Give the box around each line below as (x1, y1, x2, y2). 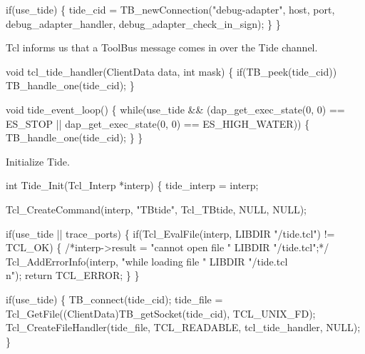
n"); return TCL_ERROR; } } (6, 268, 140, 283)
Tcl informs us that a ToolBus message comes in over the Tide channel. (6, 40, 318, 55)
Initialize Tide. (6, 153, 70, 168)
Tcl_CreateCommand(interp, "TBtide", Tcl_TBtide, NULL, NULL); (6, 201, 307, 216)
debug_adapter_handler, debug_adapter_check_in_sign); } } (6, 16, 281, 31)
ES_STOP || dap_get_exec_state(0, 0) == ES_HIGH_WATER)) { (6, 116, 310, 131)
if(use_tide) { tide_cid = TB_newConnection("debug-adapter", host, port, (6, 2, 335, 16)
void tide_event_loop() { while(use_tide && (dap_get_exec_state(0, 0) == (6, 101, 345, 116)
